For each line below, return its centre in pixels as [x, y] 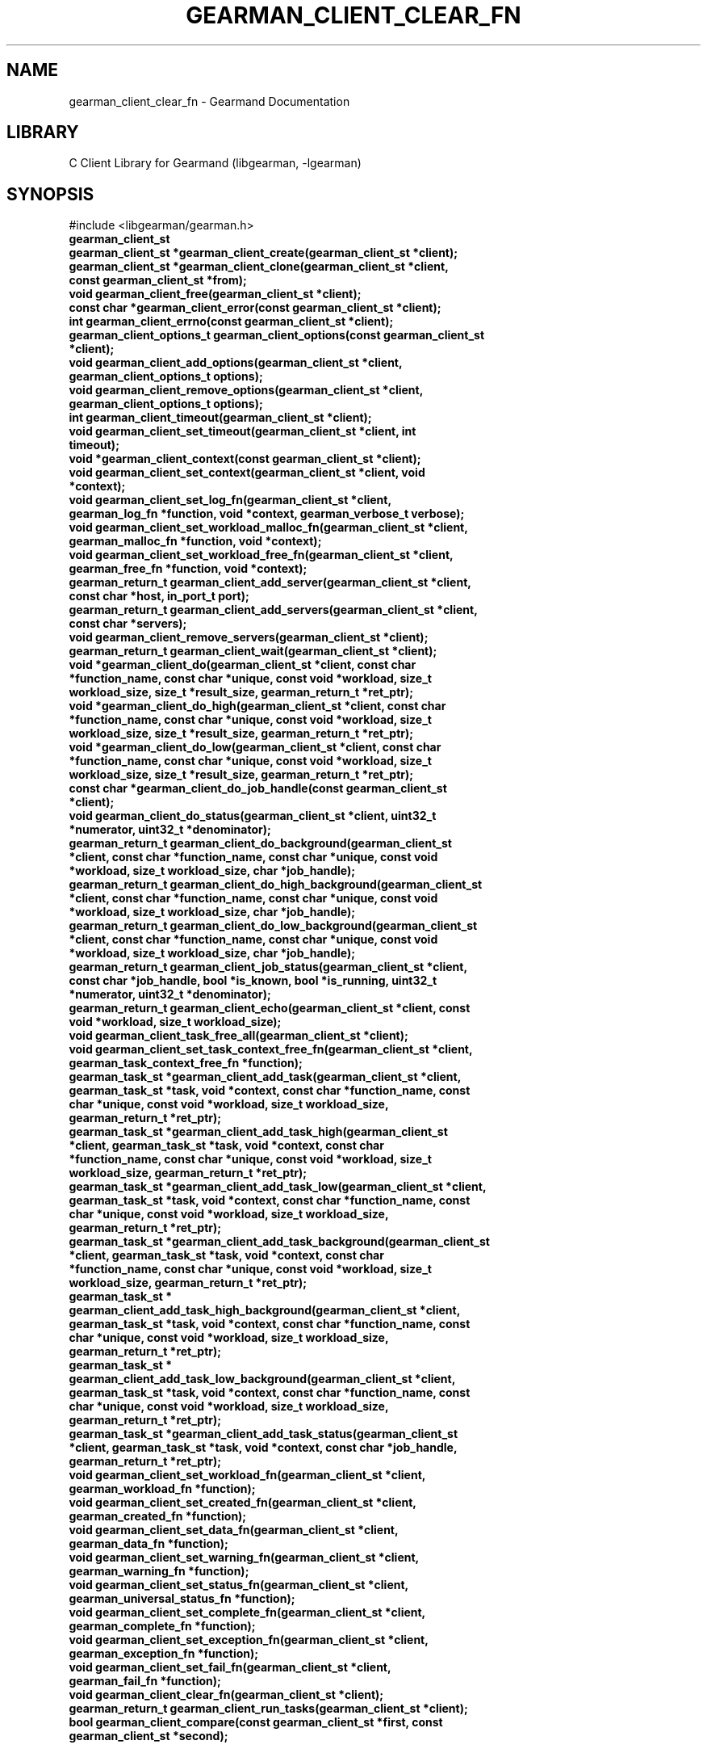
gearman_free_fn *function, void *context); [188, 569]
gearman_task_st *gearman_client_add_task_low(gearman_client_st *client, [278, 1187]
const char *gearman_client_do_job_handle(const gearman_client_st [258, 788]
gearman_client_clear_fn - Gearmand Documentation [209, 101]
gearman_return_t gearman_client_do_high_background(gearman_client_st [276, 885]
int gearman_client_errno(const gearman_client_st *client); [231, 322]
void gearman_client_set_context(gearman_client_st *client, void [247, 473]
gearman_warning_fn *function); [159, 1571]
